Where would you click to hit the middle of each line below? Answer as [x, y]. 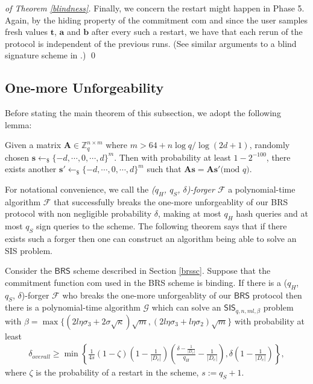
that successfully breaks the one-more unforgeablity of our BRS [171, 201]
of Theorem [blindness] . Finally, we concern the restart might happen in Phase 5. [155, 8]
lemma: [18, 124]
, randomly [270, 145]
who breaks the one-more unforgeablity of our [147, 295]
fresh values [26, 32]
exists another [31, 169]
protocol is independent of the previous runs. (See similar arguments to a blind [151, 43]
